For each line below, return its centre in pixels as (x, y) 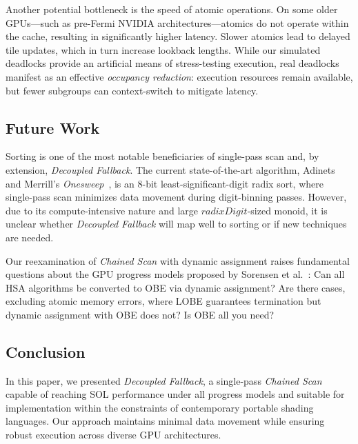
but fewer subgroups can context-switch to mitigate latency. (132, 90)
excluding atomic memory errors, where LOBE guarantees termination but (163, 301)
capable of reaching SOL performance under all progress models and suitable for (175, 394)
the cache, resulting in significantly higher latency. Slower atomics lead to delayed (178, 36)
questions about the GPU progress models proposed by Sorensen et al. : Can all (175, 274)
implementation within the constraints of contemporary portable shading (160, 407)
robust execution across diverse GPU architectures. (113, 435)
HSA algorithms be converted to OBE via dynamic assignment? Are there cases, (176, 287)
